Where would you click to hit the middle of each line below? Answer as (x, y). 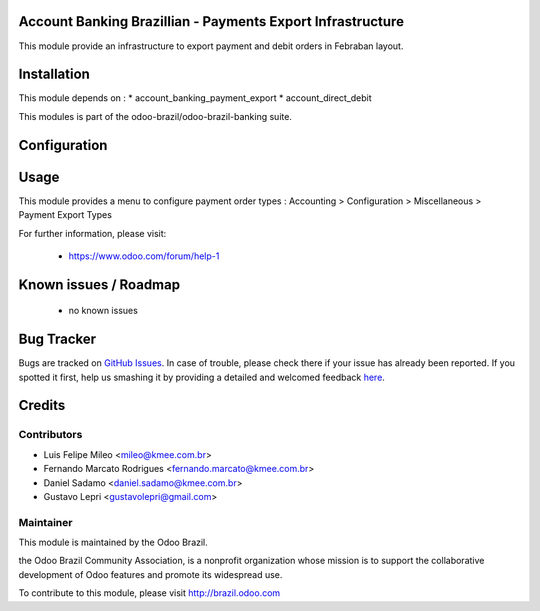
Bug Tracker (57, 339)
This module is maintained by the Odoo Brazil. (113, 542)
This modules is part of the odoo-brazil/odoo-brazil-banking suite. (155, 116)
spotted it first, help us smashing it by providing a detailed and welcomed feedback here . (201, 377)
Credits (42, 405)
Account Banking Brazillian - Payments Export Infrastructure (211, 21)
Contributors (50, 435)
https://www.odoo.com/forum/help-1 (144, 256)
